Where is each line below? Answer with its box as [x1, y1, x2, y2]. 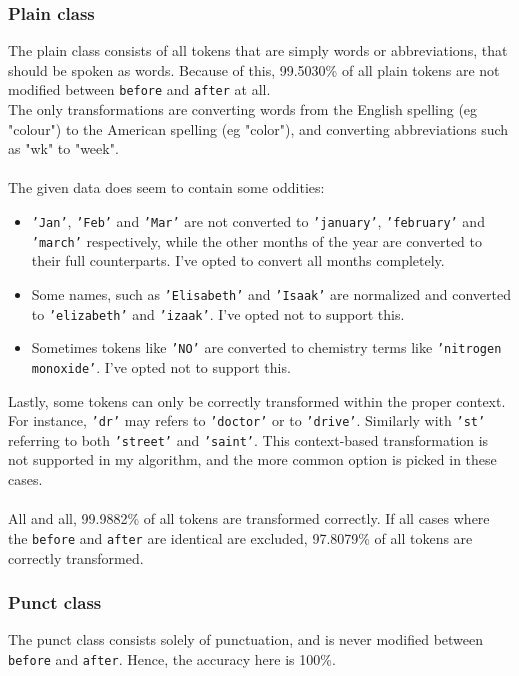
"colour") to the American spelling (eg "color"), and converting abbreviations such [8, 118, 509, 139]
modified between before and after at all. [8, 79, 271, 100]
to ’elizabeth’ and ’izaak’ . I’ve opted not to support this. [31, 303, 405, 324]
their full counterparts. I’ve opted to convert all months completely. [31, 250, 445, 271]
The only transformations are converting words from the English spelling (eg [8, 99, 478, 120]
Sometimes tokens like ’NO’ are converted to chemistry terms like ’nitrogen [31, 337, 502, 358]
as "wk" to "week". [8, 138, 119, 159]
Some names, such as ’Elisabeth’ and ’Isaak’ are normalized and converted [31, 283, 512, 304]
